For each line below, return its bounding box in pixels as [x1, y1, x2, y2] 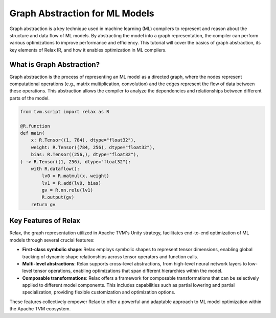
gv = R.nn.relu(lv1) [41, 187, 94, 193]
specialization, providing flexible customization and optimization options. [22, 289, 176, 296]
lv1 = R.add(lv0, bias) [41, 180, 102, 186]
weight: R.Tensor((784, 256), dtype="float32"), [31, 144, 155, 150]
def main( [20, 130, 45, 136]
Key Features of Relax [9, 216, 81, 225]
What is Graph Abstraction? [9, 60, 100, 69]
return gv [31, 202, 56, 207]
